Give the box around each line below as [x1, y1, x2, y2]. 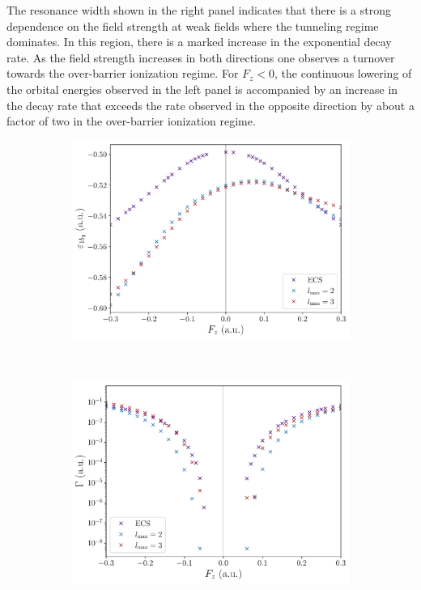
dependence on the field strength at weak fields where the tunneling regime [6, 17, 379, 34]
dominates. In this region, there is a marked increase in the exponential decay [6, 33, 392, 50]
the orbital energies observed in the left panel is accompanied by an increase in [6, 80, 398, 97]
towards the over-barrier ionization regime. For [6, 65, 239, 82]
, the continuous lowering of [274, 65, 412, 82]
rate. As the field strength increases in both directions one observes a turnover [6, 49, 395, 66]
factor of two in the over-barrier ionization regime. [6, 112, 256, 129]
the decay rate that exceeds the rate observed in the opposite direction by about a [6, 96, 415, 113]
